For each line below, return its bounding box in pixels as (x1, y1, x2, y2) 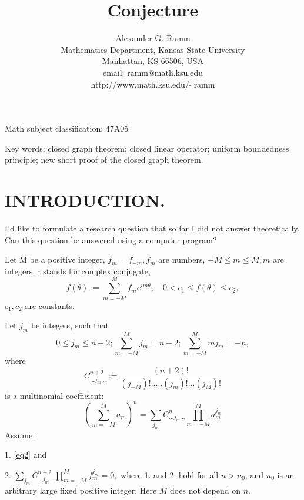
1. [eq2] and (5, 448, 47, 461)
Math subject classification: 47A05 (5, 122, 129, 135)
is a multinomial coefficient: (5, 389, 104, 401)
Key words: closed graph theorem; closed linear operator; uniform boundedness (5, 142, 289, 154)
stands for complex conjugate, (43, 264, 151, 277)
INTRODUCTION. (5, 188, 165, 212)
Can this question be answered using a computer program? (5, 233, 217, 246)
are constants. (25, 299, 75, 311)
